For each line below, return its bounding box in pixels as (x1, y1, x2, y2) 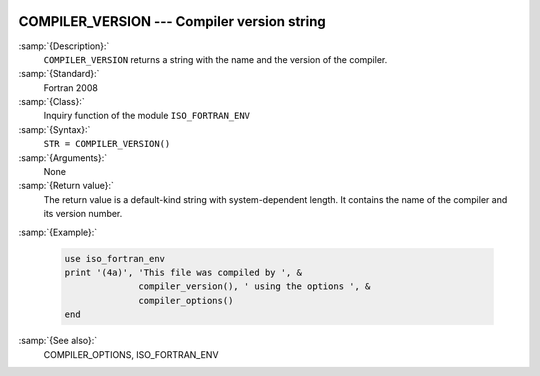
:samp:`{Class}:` (18, 96, 85, 108)
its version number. (43, 208, 123, 220)
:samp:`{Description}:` (18, 40, 110, 52)
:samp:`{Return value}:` (18, 180, 115, 192)
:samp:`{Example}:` (18, 226, 98, 238)
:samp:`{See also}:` (18, 335, 98, 347)
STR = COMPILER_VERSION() (43, 138, 171, 150)
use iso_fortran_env (64, 253, 165, 264)
